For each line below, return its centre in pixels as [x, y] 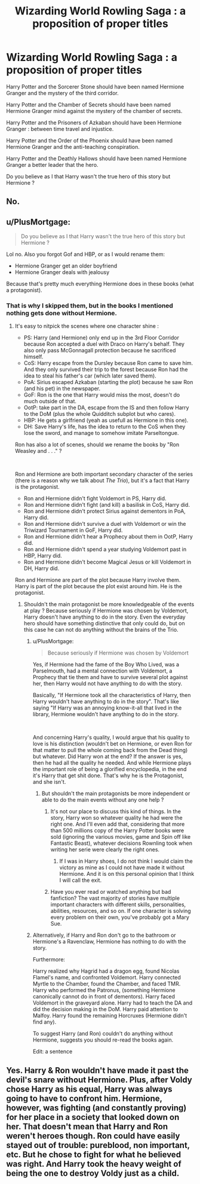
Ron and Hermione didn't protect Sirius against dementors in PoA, [105, 511]
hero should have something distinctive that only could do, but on [104, 623]
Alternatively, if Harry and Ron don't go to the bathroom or [104, 935]
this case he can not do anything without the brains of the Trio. [101, 630]
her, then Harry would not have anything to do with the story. [107, 684]
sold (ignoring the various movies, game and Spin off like [121, 837]
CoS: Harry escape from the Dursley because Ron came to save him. [108, 363]
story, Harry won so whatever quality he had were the [117, 818]
